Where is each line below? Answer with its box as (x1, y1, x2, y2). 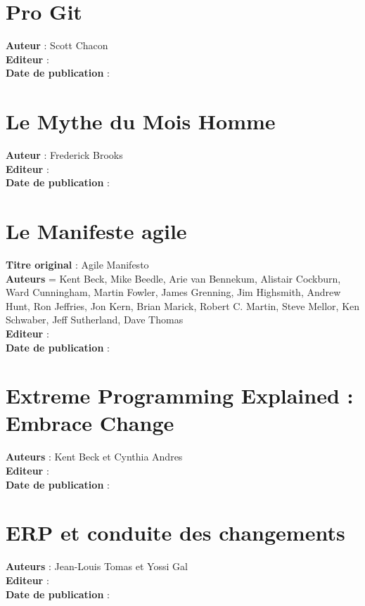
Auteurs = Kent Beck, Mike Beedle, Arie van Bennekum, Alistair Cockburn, (6, 271, 341, 285)
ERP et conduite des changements (6, 518, 345, 547)
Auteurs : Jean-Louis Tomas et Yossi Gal (6, 559, 188, 574)
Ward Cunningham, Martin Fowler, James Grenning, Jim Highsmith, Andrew (6, 285, 341, 299)
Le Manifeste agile (6, 217, 187, 245)
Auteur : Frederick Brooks (6, 148, 123, 162)
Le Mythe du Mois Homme (6, 107, 276, 136)
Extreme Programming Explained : (6, 381, 354, 410)
